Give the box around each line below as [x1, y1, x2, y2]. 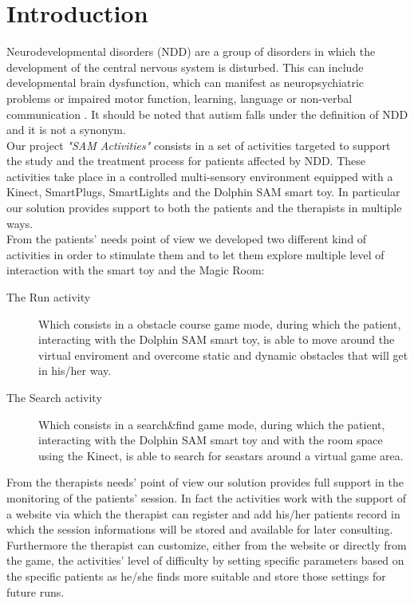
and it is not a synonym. [6, 121, 126, 138]
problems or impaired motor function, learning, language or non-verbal [6, 89, 353, 106]
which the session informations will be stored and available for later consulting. [6, 521, 393, 538]
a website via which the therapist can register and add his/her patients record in [6, 505, 400, 522]
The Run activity [6, 289, 91, 305]
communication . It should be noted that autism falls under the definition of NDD [6, 105, 408, 122]
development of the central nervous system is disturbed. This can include [6, 58, 364, 75]
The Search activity [6, 389, 102, 405]
